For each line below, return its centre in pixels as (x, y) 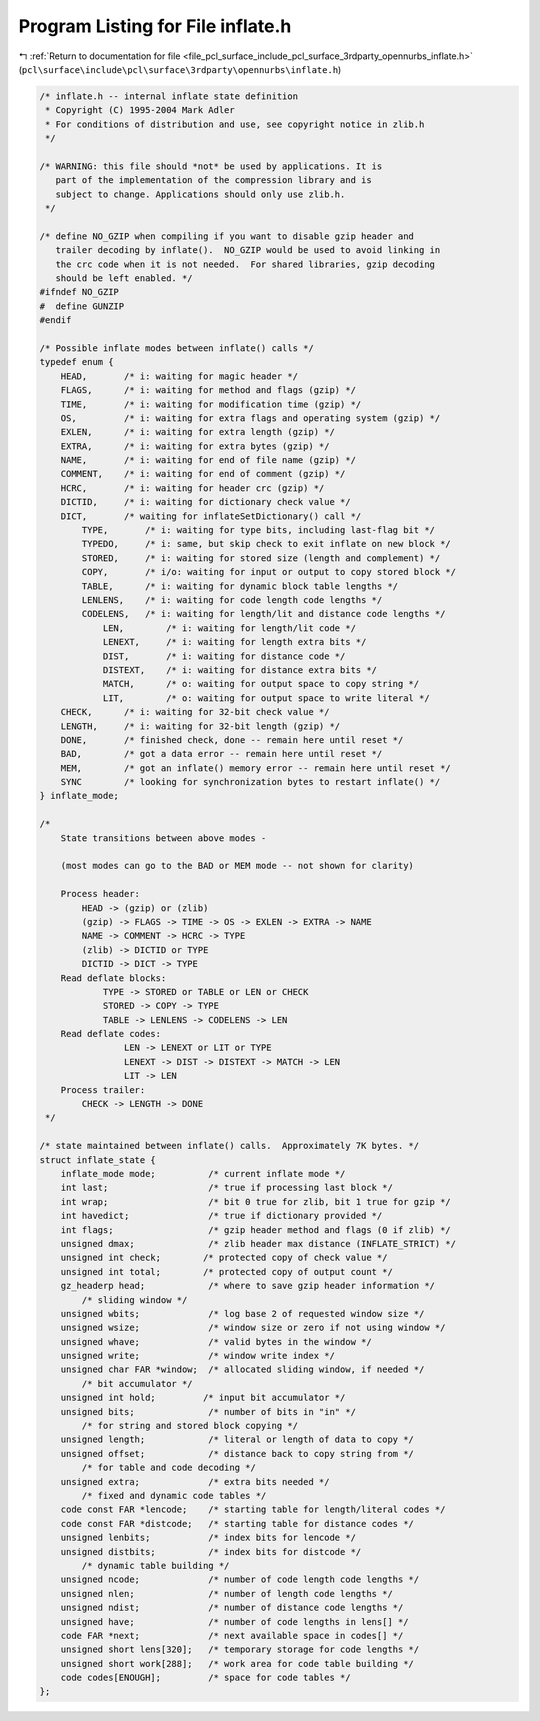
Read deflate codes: (111, 1034)
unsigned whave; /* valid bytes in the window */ (216, 1341)
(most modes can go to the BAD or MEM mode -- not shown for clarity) (237, 866)
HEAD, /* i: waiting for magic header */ (179, 376)
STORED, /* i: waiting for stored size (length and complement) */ (261, 558)
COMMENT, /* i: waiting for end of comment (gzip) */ (203, 474)
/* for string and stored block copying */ (190, 1426)
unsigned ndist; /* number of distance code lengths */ (232, 1608)
